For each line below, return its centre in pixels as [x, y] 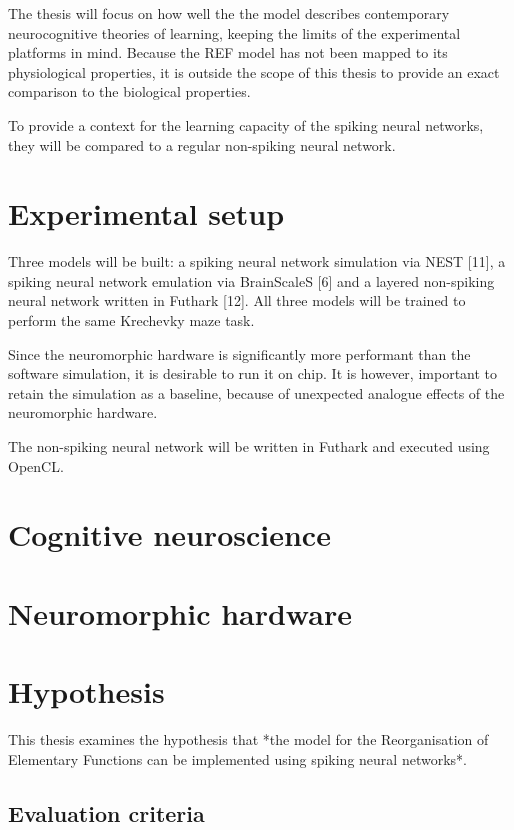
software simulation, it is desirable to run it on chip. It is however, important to [253, 373]
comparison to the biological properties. [129, 91]
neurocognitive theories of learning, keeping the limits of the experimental [234, 32]
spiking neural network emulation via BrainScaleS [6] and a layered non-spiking [251, 280]
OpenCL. [36, 465]
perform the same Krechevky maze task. [131, 320]
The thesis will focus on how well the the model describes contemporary [229, 13]
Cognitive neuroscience [169, 534]
